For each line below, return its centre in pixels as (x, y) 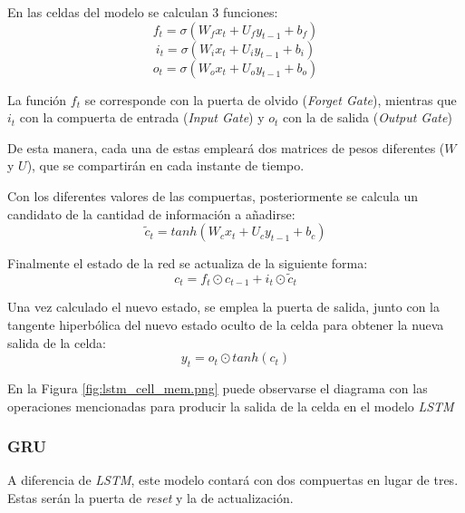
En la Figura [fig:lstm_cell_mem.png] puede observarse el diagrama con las (218, 388)
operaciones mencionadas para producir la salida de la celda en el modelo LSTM (231, 406)
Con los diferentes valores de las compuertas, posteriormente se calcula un (213, 195)
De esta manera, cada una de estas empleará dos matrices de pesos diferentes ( (226, 147)
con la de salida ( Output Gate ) (368, 117)
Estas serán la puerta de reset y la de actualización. (150, 498)
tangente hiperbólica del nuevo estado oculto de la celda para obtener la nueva (226, 325)
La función (37, 99)
